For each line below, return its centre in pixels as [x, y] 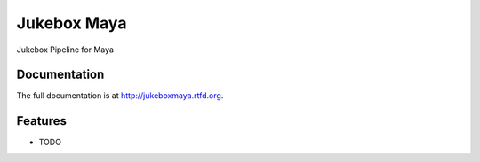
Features [41, 121]
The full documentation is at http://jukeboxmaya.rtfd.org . [120, 96]
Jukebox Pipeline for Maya [65, 50]
